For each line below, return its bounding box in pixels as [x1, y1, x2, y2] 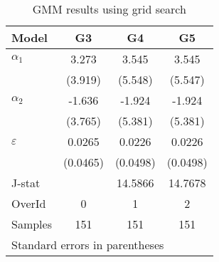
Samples [11, 216, 52, 232]
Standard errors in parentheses [11, 236, 164, 253]
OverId [11, 195, 46, 211]
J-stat [11, 174, 41, 191]
